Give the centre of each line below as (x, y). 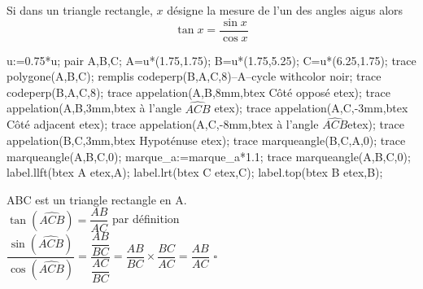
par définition (146, 219)
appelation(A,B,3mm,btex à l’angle (94, 108)
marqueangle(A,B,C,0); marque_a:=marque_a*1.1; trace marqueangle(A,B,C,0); (209, 156)
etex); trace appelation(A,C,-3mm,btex (311, 108)
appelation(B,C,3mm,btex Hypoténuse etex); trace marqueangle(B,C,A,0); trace (206, 140)
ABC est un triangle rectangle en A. (97, 199)
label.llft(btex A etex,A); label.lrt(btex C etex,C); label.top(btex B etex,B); (195, 172)
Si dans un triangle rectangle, (80, 10)
